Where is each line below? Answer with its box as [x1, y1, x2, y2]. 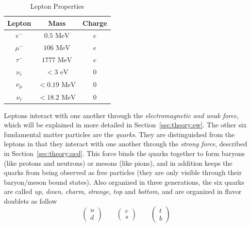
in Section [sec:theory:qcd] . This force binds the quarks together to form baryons [4, 148, 245, 158]
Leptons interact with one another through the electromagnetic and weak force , [4, 110, 239, 120]
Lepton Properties [30, 1, 84, 11]
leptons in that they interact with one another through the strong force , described [4, 139, 247, 149]
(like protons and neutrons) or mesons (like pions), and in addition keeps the [4, 157, 233, 168]
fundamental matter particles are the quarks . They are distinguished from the [4, 129, 235, 139]
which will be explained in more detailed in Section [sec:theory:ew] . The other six [4, 120, 247, 130]
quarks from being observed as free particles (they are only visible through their [4, 167, 242, 177]
